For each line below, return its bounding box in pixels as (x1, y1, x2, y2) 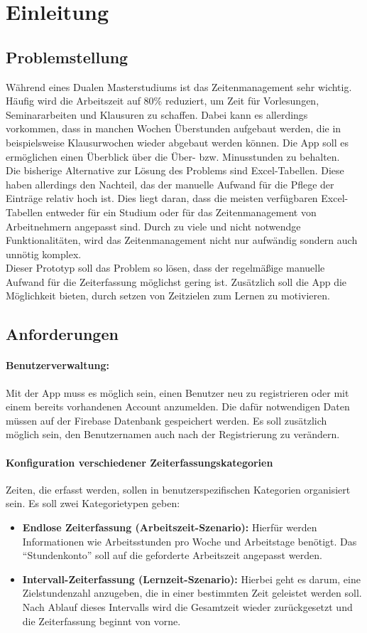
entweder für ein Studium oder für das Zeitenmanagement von (45, 204, 317, 219)
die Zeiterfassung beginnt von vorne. (22, 613, 181, 628)
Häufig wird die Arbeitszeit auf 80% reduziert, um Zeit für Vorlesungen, (6, 93, 319, 108)
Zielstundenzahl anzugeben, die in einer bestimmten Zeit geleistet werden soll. (22, 585, 362, 600)
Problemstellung (6, 46, 128, 68)
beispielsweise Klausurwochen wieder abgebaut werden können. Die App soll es (6, 134, 349, 149)
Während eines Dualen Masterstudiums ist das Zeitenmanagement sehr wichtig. (6, 79, 352, 94)
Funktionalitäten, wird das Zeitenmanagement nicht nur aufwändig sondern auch (6, 233, 358, 248)
